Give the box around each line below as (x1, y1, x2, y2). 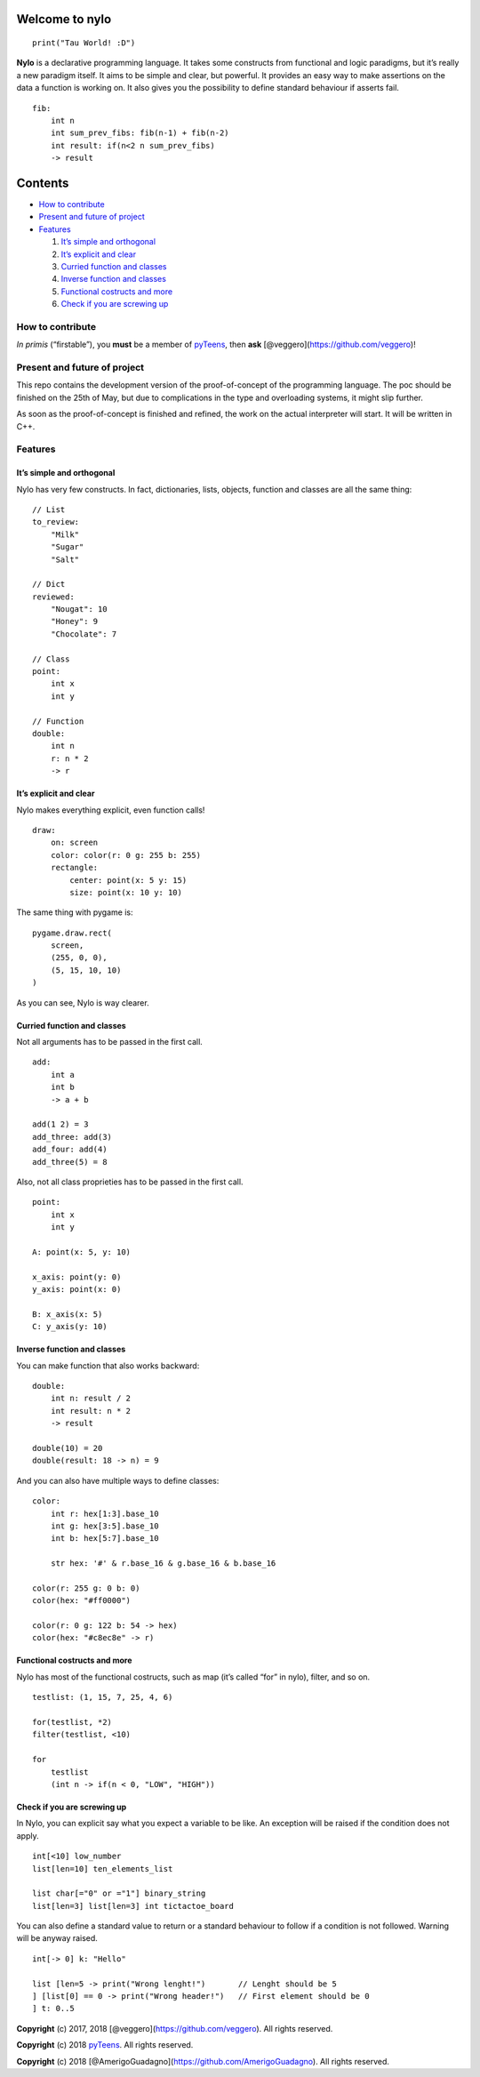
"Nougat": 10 (50, 605, 108, 614)
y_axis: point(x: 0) (32, 1285, 122, 1295)
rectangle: (50, 862, 99, 873)
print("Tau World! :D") (32, 38, 136, 48)
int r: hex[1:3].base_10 (50, 1508, 159, 1519)
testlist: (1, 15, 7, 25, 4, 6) (32, 1692, 173, 1703)
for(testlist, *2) (32, 1717, 113, 1727)
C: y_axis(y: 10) (32, 1321, 108, 1332)
